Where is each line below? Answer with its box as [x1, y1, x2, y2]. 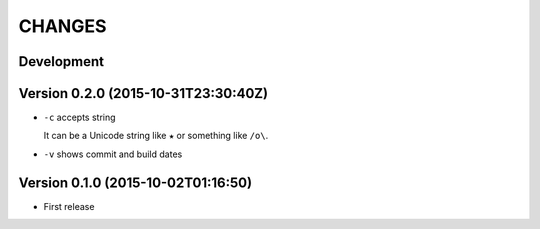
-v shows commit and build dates [43, 148, 183, 160]
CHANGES [18, 15, 107, 37]
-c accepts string [43, 111, 116, 124]
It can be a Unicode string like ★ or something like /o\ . [43, 130, 269, 142]
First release [43, 200, 95, 212]
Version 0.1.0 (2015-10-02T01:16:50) [18, 174, 253, 191]
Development [18, 53, 105, 70]
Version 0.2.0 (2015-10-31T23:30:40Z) [18, 85, 269, 102]
